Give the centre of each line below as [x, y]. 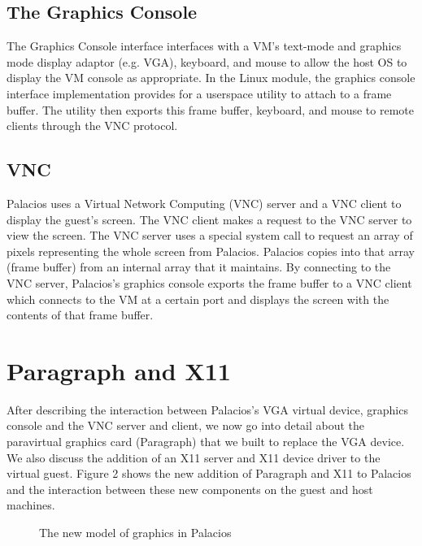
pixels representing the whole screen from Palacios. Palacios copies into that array [211, 251]
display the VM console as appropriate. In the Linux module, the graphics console [211, 78]
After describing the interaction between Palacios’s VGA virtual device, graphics [207, 409]
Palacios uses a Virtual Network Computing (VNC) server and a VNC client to [204, 203]
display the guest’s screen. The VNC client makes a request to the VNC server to [209, 219]
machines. [31, 505]
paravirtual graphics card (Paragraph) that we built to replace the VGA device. [206, 442]
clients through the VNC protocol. [92, 126]
